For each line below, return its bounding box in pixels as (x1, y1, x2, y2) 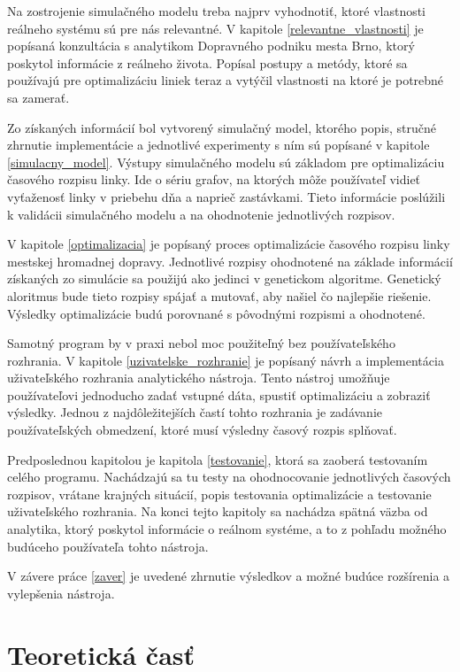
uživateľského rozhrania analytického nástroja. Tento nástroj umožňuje (7, 368, 390, 387)
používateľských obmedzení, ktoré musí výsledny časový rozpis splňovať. (7, 421, 397, 439)
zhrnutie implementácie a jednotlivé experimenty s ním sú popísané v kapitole (7, 135, 430, 154)
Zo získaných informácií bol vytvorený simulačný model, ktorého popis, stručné (7, 118, 437, 136)
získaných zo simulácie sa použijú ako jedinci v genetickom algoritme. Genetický (7, 269, 441, 288)
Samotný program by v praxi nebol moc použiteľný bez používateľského (7, 334, 395, 352)
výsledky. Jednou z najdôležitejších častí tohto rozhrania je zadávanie (7, 403, 383, 421)
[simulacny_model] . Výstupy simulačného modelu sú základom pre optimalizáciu (7, 152, 445, 171)
